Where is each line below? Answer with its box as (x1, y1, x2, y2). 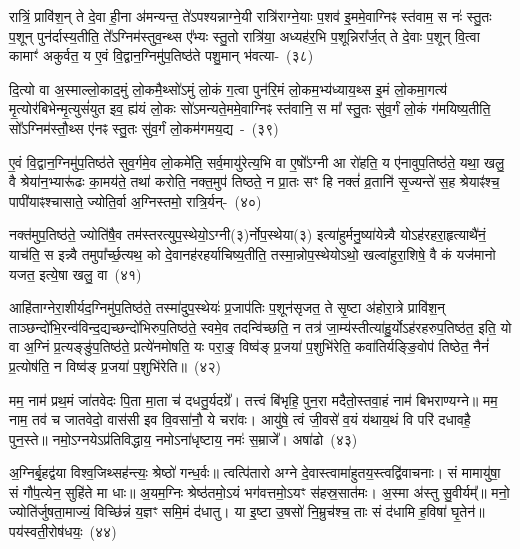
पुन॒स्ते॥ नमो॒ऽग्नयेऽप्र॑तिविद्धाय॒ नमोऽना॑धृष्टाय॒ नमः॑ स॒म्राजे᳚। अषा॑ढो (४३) (9, 428, 358, 449)
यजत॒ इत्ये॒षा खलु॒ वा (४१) (9, 263, 142, 284)
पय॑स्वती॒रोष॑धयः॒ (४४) (9, 521, 117, 542)
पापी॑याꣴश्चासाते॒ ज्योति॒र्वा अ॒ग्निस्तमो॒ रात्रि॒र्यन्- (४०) (9, 190, 262, 211)
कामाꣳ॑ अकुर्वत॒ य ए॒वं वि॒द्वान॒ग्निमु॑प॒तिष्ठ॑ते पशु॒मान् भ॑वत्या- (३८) (9, 45, 314, 66)
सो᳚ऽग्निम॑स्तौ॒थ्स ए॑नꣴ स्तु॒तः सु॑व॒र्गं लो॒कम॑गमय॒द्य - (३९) (9, 117, 279, 138)
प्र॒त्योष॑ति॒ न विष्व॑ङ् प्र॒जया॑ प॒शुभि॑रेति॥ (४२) (9, 355, 221, 376)
